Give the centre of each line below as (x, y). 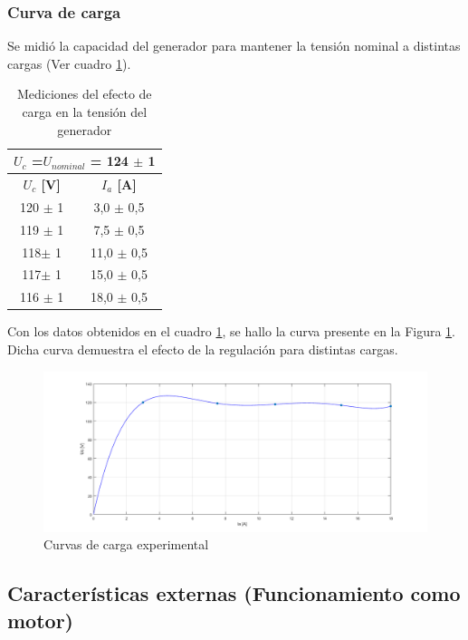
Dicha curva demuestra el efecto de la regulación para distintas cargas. (203, 349)
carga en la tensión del (85, 112)
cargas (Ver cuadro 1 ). (69, 63)
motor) (40, 620)
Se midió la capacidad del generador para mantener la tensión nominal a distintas (234, 46)
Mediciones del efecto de (84, 94)
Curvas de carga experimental (126, 544)
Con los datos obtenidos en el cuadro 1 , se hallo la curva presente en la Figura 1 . (231, 331)
